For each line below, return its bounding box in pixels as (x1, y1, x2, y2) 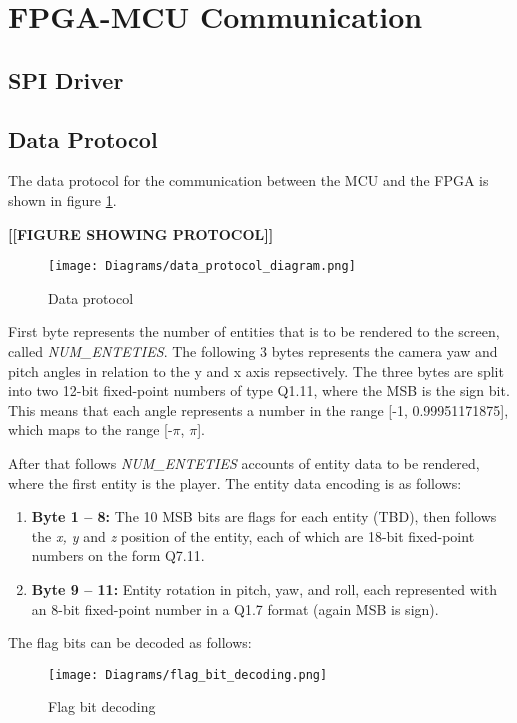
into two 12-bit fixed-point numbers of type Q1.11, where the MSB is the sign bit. (8, 380, 510, 401)
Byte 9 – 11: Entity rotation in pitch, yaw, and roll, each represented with (31, 578, 497, 599)
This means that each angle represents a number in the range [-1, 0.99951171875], (8, 399, 509, 420)
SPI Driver (8, 64, 124, 95)
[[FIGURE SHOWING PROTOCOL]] (8, 223, 274, 244)
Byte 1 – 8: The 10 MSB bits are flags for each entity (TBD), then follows (31, 506, 497, 527)
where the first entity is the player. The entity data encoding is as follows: (8, 472, 462, 493)
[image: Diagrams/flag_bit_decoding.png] (48, 667, 328, 682)
